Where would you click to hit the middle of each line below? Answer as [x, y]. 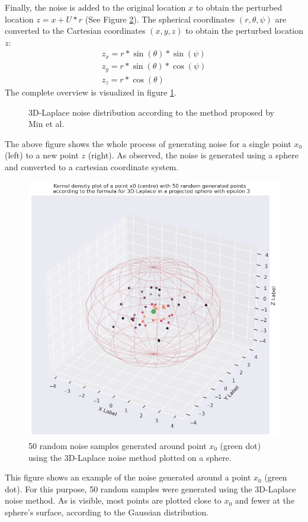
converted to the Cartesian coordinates [75, 31]
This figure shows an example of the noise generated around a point [128, 477]
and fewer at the [265, 500]
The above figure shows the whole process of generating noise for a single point [148, 143]
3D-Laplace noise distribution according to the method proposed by [151, 112]
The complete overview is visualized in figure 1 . [91, 92]
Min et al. [46, 124]
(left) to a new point [42, 155]
